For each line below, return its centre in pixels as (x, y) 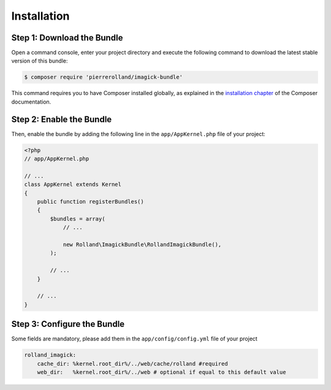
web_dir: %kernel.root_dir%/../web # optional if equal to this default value (162, 372)
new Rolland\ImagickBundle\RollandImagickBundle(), (142, 244)
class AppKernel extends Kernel (73, 185)
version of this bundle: (40, 61)
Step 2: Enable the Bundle (62, 119)
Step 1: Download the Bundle (67, 38)
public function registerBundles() (90, 202)
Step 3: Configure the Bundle (68, 324)
